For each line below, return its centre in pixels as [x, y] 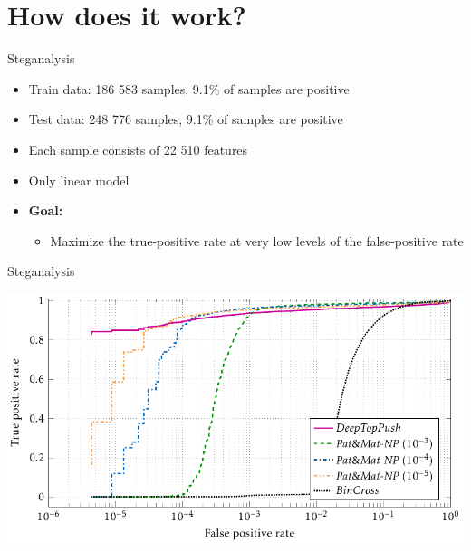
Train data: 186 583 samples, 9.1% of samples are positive [189, 88]
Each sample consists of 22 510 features [138, 149]
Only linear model [79, 180]
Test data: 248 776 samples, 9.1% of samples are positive [186, 119]
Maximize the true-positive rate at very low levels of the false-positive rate [257, 240]
